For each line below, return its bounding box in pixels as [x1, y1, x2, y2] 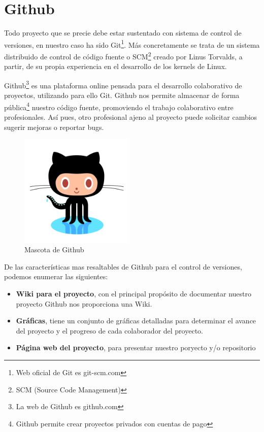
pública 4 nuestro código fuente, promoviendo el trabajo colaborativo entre [4, 100, 234, 112]
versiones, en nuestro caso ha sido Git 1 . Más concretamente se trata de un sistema [4, 38, 260, 50]
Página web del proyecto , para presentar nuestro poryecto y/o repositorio [16, 342, 256, 353]
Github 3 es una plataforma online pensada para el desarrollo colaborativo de [4, 78, 242, 90]
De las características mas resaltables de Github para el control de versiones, [4, 261, 242, 272]
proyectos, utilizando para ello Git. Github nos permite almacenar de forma [4, 90, 240, 101]
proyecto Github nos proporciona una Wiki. [16, 298, 152, 309]
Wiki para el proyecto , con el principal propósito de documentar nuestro [16, 288, 252, 298]
